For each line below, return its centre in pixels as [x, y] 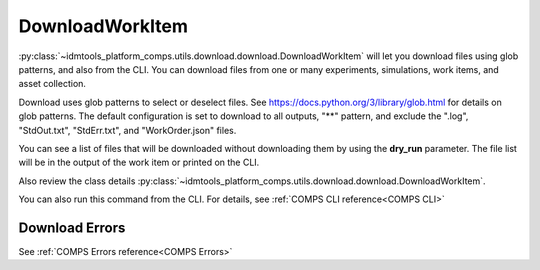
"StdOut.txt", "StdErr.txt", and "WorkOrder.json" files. [127, 130]
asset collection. [52, 84]
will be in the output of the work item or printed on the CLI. [139, 162]
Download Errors [72, 227]
